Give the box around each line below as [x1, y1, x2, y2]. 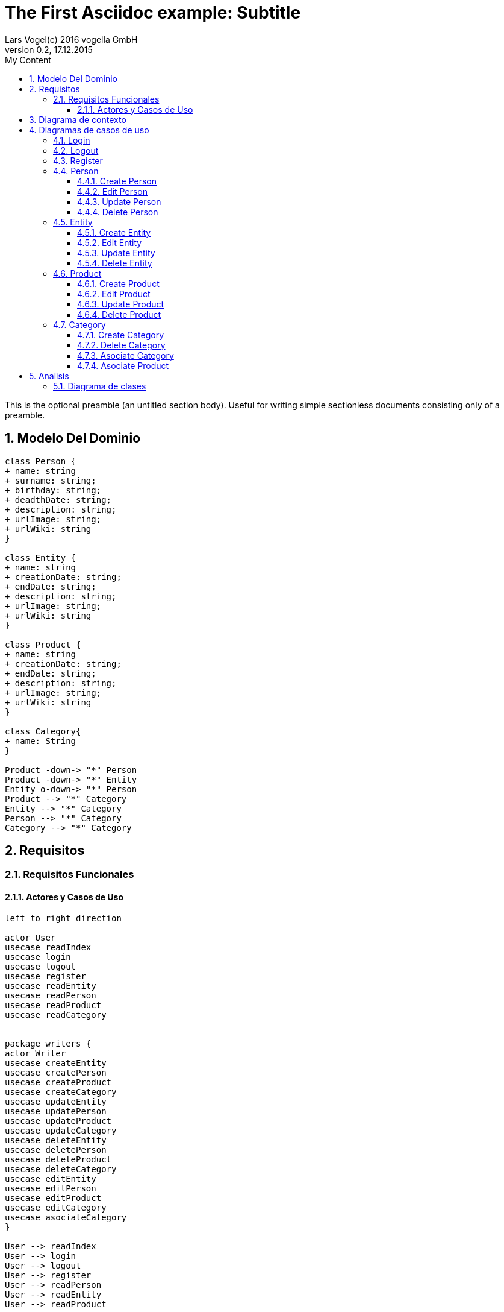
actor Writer [5, 1048, 66, 1058]
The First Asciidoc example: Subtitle [5, 2, 301, 23]
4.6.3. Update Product [77, 298, 164, 309]
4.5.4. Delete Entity [77, 257, 152, 268]
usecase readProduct [5, 1000, 102, 1010]
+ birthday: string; [5, 485, 102, 495]
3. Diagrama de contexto [29, 114, 126, 125]
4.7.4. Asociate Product [77, 360, 169, 371]
